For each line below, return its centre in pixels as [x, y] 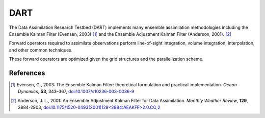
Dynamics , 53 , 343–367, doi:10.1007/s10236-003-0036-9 [76, 92]
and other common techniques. [41, 50]
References [27, 73]
